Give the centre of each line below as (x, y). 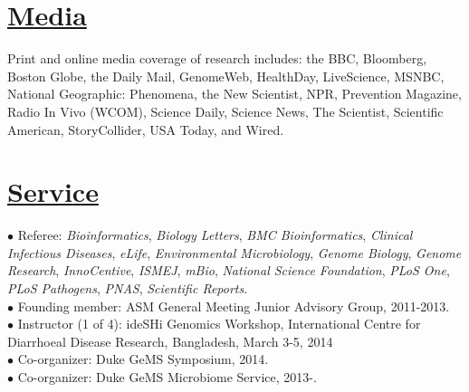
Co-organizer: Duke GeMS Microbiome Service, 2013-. (167, 376)
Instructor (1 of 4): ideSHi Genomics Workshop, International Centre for (219, 324)
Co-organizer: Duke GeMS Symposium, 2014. (143, 359)
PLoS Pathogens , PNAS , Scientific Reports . (128, 288)
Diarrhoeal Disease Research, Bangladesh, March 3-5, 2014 (170, 341)
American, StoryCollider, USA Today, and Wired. (146, 129)
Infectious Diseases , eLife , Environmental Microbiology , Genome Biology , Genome (234, 252)
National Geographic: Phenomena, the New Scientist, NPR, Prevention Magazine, (234, 94)
